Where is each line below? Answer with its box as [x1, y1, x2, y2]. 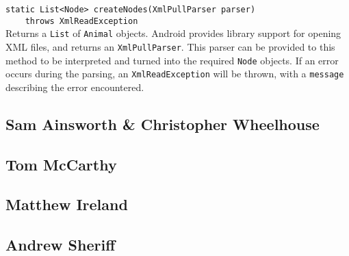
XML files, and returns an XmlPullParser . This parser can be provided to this [5, 39, 335, 53]
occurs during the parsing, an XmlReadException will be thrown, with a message [5, 66, 344, 81]
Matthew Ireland [5, 194, 128, 215]
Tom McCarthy [5, 153, 117, 175]
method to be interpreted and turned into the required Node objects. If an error [5, 53, 339, 67]
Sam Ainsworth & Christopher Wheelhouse [5, 113, 320, 134]
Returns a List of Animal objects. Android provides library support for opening [5, 26, 341, 40]
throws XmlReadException [25, 16, 138, 26]
